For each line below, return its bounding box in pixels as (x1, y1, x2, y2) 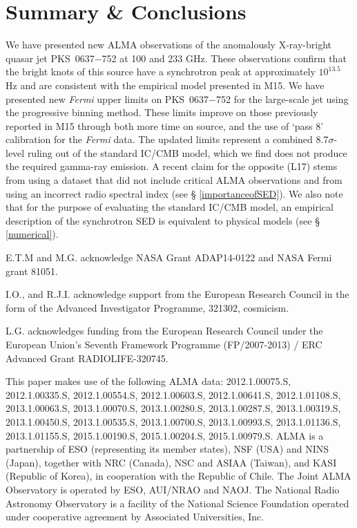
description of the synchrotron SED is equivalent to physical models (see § (6, 213, 320, 227)
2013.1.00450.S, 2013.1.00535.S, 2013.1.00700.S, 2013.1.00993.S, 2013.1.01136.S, (6, 414, 341, 428)
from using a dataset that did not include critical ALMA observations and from (6, 173, 342, 187)
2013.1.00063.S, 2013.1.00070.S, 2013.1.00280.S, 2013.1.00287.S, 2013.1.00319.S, (6, 401, 341, 415)
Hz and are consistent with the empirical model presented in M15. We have (6, 77, 325, 92)
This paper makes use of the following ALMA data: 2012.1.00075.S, (6, 374, 291, 388)
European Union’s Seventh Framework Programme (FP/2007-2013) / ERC (6, 337, 322, 351)
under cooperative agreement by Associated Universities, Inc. (6, 509, 264, 524)
